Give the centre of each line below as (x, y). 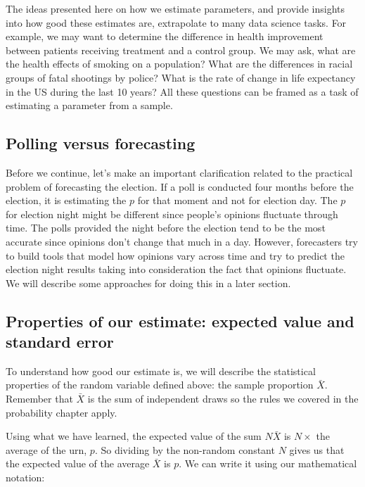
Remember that (39, 399)
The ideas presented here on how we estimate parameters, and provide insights (175, 8)
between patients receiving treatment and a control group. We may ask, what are (181, 50)
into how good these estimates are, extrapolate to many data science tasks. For (176, 22)
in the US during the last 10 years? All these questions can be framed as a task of (182, 91)
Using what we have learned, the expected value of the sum (134, 436)
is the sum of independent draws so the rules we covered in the (223, 399)
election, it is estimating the (66, 200)
